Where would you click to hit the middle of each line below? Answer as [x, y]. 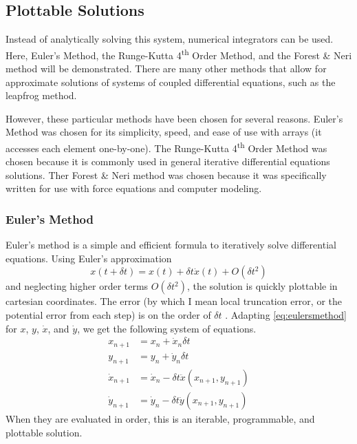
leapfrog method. [41, 95]
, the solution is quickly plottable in [262, 286]
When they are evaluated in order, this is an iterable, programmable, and [160, 419]
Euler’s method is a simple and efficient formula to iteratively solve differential [171, 245]
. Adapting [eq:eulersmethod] [286, 315]
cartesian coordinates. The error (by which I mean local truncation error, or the [174, 301]
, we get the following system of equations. [167, 328]
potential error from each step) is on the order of [108, 315]
